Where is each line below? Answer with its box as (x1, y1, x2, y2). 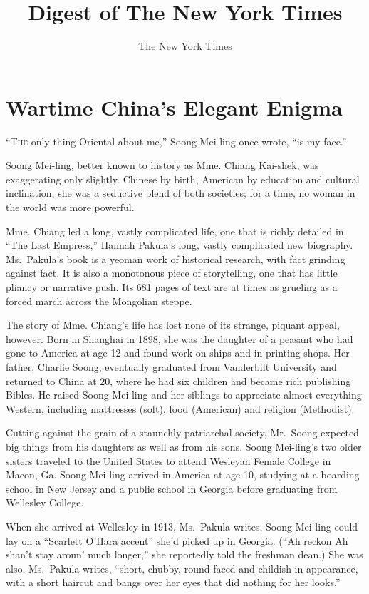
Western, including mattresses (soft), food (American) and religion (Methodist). (6, 401, 355, 416)
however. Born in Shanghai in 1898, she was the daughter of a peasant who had (6, 331, 353, 346)
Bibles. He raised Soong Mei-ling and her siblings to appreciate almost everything (6, 387, 362, 402)
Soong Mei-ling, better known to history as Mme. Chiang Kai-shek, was (6, 158, 319, 173)
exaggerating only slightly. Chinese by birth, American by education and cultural (6, 171, 360, 186)
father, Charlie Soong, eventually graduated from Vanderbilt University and (6, 359, 337, 374)
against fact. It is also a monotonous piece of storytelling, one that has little (6, 265, 338, 280)
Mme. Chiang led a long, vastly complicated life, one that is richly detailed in (6, 223, 344, 238)
